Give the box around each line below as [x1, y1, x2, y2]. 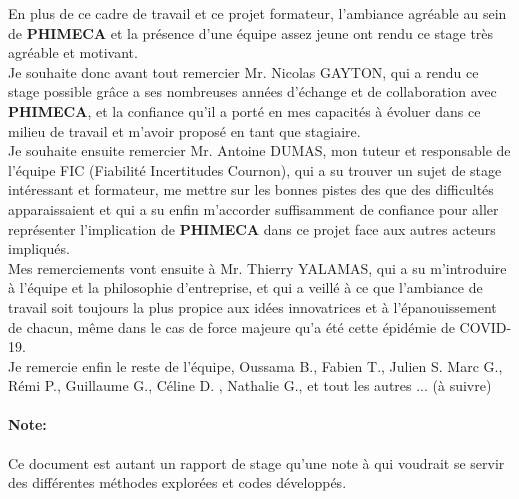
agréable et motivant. [8, 42, 138, 63]
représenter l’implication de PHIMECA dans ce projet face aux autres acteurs [8, 218, 496, 239]
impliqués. [8, 238, 70, 259]
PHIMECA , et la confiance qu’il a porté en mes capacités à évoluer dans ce [8, 100, 481, 121]
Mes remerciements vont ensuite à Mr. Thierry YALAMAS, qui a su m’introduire [8, 257, 507, 278]
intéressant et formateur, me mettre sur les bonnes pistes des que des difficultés [8, 179, 494, 200]
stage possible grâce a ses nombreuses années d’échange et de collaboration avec [8, 81, 497, 102]
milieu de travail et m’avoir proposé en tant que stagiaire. [8, 120, 361, 141]
